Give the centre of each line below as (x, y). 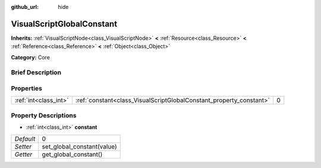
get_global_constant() (72, 154)
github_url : (25, 7)
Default (25, 138)
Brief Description (36, 72)
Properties (27, 88)
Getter (23, 154)
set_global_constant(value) (79, 147)
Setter (23, 147)
